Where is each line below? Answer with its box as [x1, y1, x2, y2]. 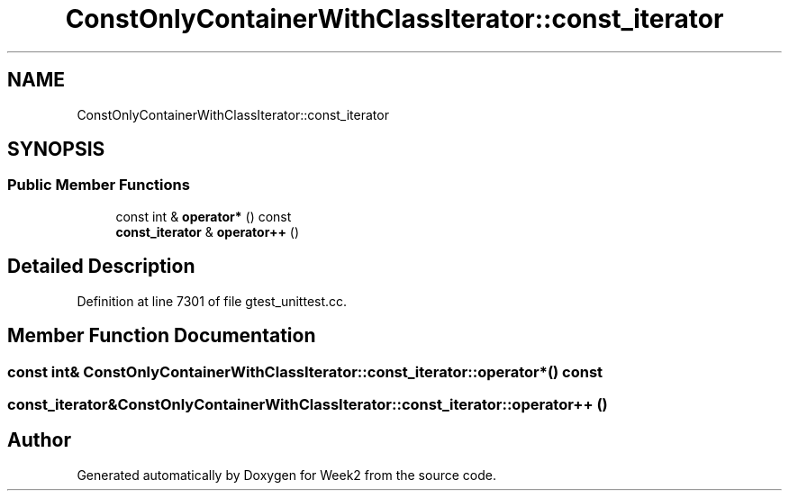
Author [7, 429, 71, 452]
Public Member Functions [7, 176, 190, 195]
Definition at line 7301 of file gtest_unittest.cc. [77, 293, 348, 309]
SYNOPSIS [7, 138, 105, 161]
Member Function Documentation [7, 324, 316, 348]
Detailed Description [7, 255, 195, 278]
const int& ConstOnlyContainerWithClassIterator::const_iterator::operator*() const [7, 362, 603, 381]
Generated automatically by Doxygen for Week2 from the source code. [77, 466, 496, 483]
